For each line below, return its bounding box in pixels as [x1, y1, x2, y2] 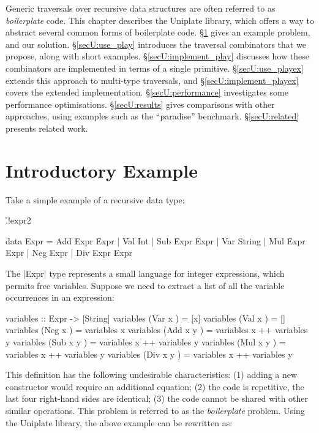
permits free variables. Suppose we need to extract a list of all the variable [6, 279, 285, 292]
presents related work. [6, 121, 88, 134]
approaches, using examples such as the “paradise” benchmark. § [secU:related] [6, 110, 299, 122]
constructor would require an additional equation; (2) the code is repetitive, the [6, 380, 304, 393]
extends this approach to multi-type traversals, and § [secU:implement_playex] [6, 73, 299, 86]
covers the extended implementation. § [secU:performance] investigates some [6, 86, 288, 99]
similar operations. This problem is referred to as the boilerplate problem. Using [6, 404, 305, 416]
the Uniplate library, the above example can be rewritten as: [6, 416, 233, 429]
